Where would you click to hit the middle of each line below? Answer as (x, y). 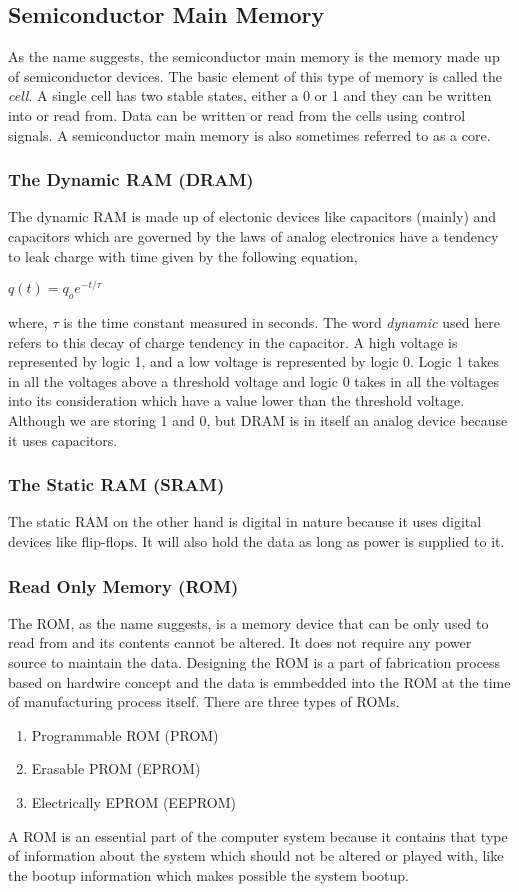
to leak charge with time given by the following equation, (183, 255)
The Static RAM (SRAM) (116, 484)
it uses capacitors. (63, 439)
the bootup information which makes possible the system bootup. (209, 874)
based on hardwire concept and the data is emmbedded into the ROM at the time (259, 681)
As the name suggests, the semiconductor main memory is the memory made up (254, 56)
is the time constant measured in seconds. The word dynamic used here (281, 322)
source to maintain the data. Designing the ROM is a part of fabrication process (254, 662)
